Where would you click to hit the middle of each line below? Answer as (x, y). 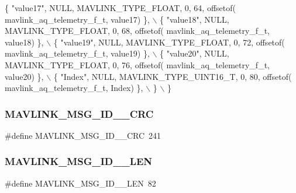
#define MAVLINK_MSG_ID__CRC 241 (83, 135)
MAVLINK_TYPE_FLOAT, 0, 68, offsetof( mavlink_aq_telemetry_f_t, (137, 31)
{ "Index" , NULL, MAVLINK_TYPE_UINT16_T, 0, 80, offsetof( (173, 76)
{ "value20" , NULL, (195, 53)
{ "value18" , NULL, (195, 19)
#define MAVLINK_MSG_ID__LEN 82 (80, 183)
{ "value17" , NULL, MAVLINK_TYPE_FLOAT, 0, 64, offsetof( (120, 8)
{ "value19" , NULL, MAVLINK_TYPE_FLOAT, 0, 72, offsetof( (169, 42)
